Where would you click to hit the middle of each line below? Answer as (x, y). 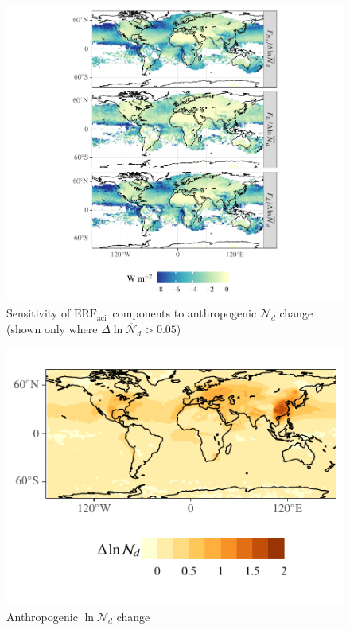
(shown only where (52, 328)
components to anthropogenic (185, 313)
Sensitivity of (39, 313)
